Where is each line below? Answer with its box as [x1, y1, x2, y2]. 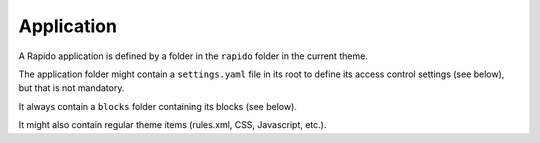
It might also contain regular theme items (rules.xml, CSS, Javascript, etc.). [18, 119, 327, 131]
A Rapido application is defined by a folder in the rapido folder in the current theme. [18, 50, 369, 62]
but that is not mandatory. [18, 82, 125, 94]
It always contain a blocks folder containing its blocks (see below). [18, 100, 297, 112]
